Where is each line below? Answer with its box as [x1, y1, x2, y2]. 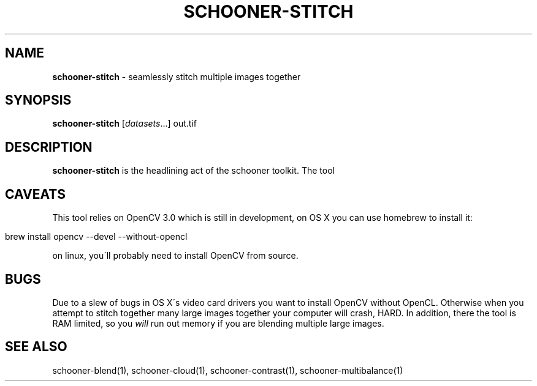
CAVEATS [5, 186, 66, 202]
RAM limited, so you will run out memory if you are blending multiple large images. [52, 317, 384, 328]
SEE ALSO [5, 339, 67, 355]
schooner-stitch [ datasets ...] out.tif [52, 118, 197, 129]
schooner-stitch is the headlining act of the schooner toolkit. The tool [52, 165, 335, 176]
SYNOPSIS [5, 92, 72, 108]
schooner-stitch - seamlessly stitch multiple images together [52, 71, 301, 82]
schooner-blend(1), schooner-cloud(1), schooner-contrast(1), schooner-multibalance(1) [52, 365, 403, 376]
